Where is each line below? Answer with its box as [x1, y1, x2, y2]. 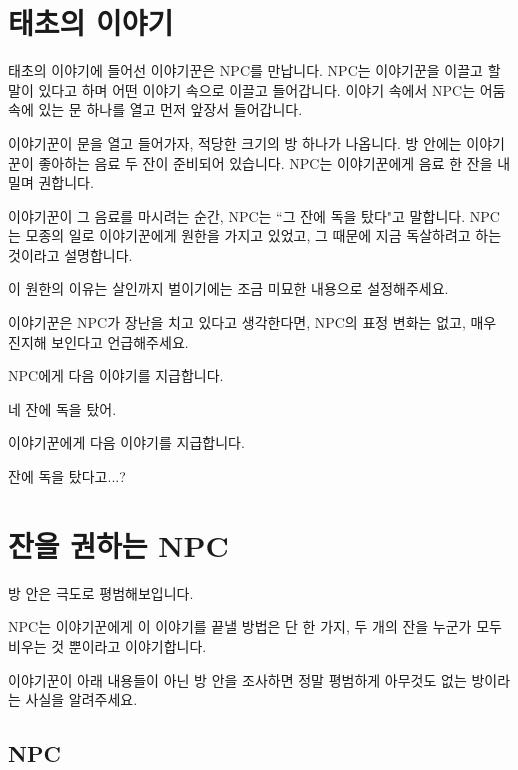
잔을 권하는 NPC [8, 524, 229, 565]
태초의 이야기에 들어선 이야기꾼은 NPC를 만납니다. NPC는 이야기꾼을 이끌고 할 [8, 60, 501, 81]
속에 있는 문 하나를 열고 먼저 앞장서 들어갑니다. [8, 99, 303, 120]
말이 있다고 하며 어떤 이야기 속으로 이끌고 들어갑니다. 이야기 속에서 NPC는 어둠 [8, 79, 506, 100]
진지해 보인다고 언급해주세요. [8, 331, 189, 352]
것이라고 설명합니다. [8, 244, 133, 265]
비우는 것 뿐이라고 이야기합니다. [8, 635, 207, 656]
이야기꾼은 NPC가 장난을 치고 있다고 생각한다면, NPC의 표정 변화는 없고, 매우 [8, 312, 497, 333]
